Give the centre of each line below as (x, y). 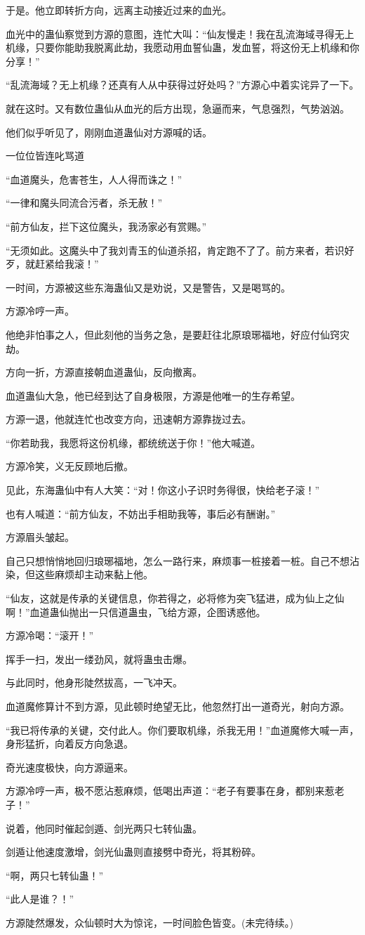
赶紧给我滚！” (67, 264)
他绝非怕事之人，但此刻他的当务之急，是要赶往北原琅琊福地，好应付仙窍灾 (178, 334)
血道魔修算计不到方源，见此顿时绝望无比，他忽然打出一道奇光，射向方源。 (178, 706)
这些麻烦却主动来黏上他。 (94, 574)
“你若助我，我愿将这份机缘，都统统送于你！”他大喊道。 (133, 442)
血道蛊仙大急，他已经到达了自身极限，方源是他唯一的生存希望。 (153, 395)
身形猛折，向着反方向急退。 (69, 744)
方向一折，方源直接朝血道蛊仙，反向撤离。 (104, 372)
